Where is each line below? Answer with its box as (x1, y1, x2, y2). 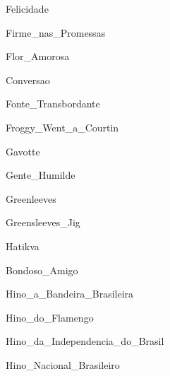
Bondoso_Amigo (6, 262, 78, 277)
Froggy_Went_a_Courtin (6, 119, 119, 134)
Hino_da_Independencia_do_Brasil (6, 334, 164, 348)
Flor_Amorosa (6, 49, 70, 64)
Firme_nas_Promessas (6, 25, 106, 40)
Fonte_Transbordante (6, 96, 100, 111)
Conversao (6, 72, 50, 87)
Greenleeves (6, 191, 56, 206)
